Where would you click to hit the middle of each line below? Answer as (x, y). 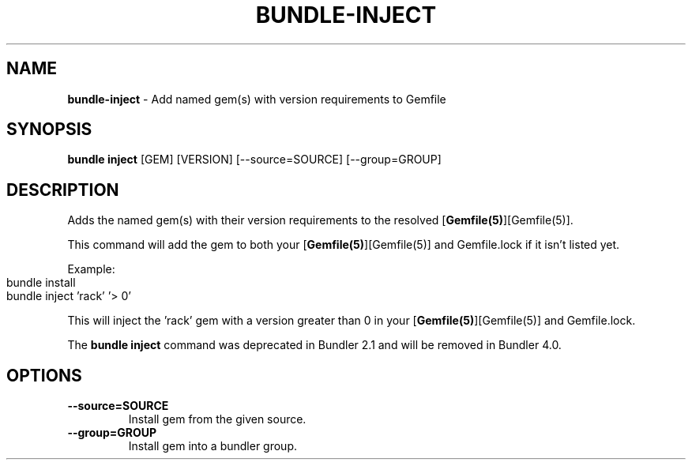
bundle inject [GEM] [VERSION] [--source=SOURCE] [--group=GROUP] (254, 160)
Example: (91, 269)
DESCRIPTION (63, 190)
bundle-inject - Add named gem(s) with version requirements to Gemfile (257, 99)
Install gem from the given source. (217, 419)
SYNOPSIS (49, 130)
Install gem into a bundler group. (212, 446)
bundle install (41, 283)
